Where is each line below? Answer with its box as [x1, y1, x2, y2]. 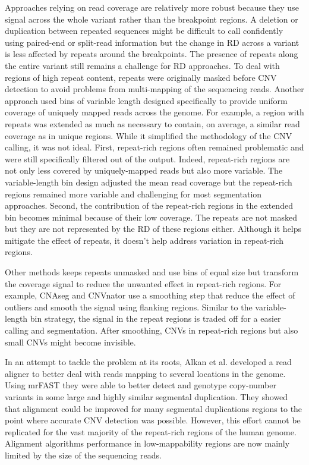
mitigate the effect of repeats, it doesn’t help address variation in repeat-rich [5, 234, 284, 246]
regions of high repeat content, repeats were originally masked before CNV [5, 71, 277, 83]
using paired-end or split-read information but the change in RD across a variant [5, 36, 299, 48]
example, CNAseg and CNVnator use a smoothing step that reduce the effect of [5, 289, 295, 301]
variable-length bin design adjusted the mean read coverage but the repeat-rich [5, 175, 292, 188]
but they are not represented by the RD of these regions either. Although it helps [5, 222, 302, 235]
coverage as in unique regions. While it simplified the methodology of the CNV [5, 129, 292, 142]
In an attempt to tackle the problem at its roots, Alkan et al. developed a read [5, 356, 292, 368]
